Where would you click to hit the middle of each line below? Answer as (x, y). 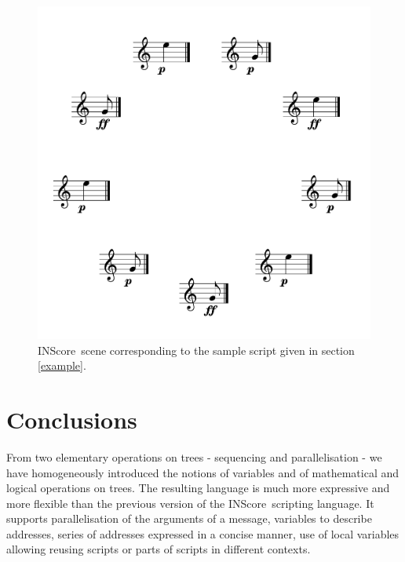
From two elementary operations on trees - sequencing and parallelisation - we (194, 456)
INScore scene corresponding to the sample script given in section (196, 350)
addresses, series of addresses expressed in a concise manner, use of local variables (203, 533)
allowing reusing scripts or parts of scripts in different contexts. (159, 549)
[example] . (62, 365)
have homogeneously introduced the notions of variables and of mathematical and (203, 472)
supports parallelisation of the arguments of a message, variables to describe (189, 518)
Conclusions (72, 419)
